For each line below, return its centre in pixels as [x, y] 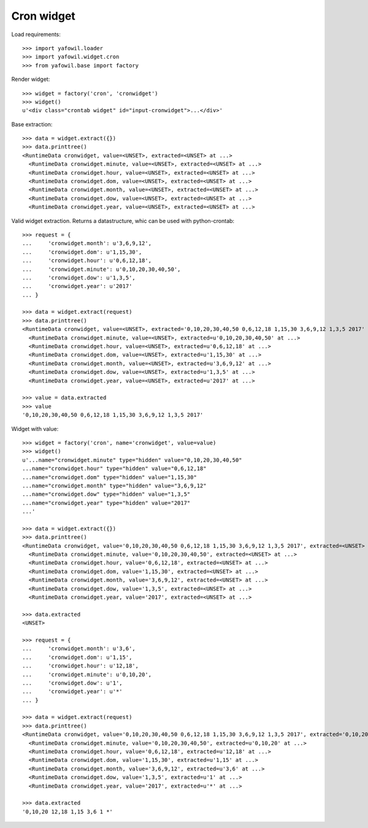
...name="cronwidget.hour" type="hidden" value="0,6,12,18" [114, 469]
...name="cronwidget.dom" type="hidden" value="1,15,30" [110, 477]
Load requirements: [36, 34]
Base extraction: [32, 124]
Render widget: [31, 79]
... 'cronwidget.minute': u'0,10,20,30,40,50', [102, 269]
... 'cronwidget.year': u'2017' [77, 286]
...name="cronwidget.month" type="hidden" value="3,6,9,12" [114, 485]
